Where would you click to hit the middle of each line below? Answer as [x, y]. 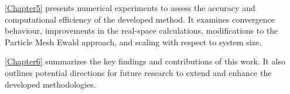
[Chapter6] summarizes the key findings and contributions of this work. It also [145, 61]
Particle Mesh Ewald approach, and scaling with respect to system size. [133, 41]
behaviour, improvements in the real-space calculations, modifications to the [141, 30]
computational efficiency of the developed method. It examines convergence [140, 19]
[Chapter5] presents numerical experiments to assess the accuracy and [130, 8]
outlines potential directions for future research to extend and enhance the [138, 72]
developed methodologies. [50, 84]
